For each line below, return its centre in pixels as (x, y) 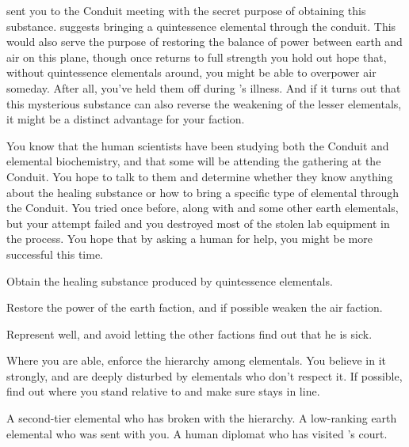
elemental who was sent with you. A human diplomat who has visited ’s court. (197, 433)
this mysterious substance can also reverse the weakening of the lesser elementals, (204, 103)
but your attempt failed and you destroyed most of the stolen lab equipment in (198, 223)
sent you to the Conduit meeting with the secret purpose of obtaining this (186, 10)
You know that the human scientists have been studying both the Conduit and (198, 145)
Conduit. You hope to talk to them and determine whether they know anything (200, 176)
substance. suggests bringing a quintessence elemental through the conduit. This (201, 26)
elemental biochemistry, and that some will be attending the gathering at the (194, 161)
